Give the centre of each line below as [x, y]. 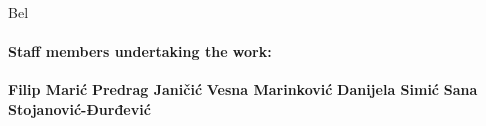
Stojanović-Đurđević [79, 108]
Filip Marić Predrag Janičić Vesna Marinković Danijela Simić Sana [243, 89]
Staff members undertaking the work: [140, 51]
